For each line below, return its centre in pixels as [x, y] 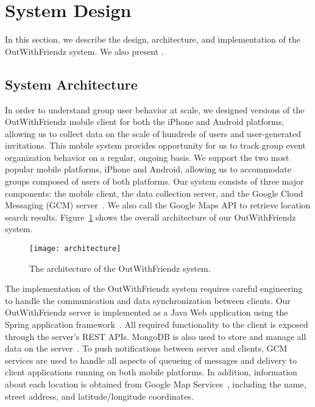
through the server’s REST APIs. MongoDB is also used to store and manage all [156, 336]
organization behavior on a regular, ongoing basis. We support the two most [147, 157]
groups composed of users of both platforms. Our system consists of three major [154, 181]
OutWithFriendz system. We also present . [84, 51]
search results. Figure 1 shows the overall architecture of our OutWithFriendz [150, 217]
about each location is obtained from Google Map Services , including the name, [156, 384]
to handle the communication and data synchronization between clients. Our [148, 300]
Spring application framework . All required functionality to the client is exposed [157, 324]
